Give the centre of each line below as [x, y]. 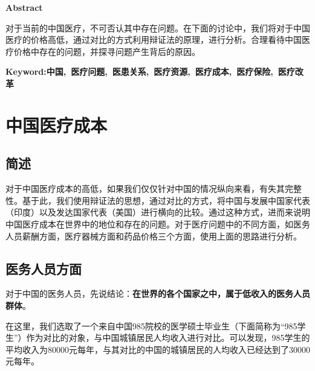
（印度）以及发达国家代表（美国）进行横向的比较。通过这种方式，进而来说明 [158, 212]
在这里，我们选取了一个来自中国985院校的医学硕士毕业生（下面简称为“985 [151, 325]
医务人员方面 [44, 268]
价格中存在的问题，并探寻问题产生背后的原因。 [107, 51]
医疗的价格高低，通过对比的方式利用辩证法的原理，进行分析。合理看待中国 [154, 40]
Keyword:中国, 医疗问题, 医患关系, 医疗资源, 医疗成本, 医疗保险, [139, 71]
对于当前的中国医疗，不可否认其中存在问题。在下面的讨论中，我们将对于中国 [158, 27]
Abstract [24, 7]
